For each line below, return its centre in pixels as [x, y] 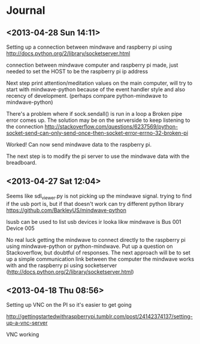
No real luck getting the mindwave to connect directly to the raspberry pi [96, 240]
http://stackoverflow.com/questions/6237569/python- [111, 126]
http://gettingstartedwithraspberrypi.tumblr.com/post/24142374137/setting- [100, 316]
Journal [26, 11]
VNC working [23, 334]
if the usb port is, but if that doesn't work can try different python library [95, 204]
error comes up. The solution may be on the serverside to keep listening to [98, 120]
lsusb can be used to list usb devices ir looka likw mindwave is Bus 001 [94, 222]
